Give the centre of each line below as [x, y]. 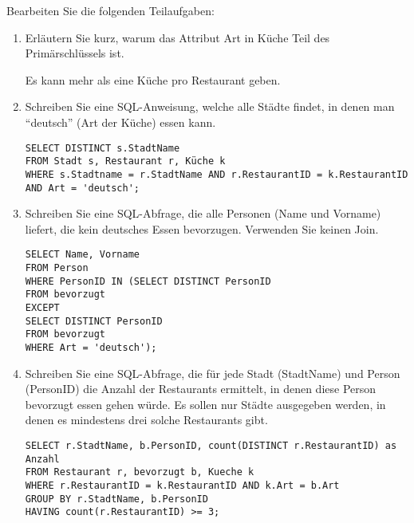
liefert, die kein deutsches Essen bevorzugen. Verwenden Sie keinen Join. [202, 228]
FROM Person [57, 268]
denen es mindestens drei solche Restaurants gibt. [146, 420]
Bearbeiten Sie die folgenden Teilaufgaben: [110, 10]
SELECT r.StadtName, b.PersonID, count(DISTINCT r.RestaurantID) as [211, 446]
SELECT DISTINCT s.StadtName [103, 148]
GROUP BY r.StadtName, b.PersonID [116, 499]
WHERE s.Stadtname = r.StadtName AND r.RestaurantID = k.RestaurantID [217, 174]
